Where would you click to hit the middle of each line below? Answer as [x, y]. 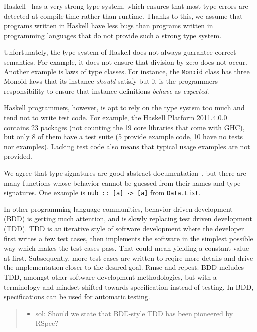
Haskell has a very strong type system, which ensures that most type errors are [126, 6]
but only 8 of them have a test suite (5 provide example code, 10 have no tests [123, 137]
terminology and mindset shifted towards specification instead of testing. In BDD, [129, 287]
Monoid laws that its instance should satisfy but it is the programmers [111, 81]
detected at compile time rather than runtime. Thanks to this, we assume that [123, 16]
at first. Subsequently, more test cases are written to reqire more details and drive [128, 257]
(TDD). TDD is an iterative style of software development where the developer [124, 228]
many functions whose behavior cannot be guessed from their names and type [122, 182]
